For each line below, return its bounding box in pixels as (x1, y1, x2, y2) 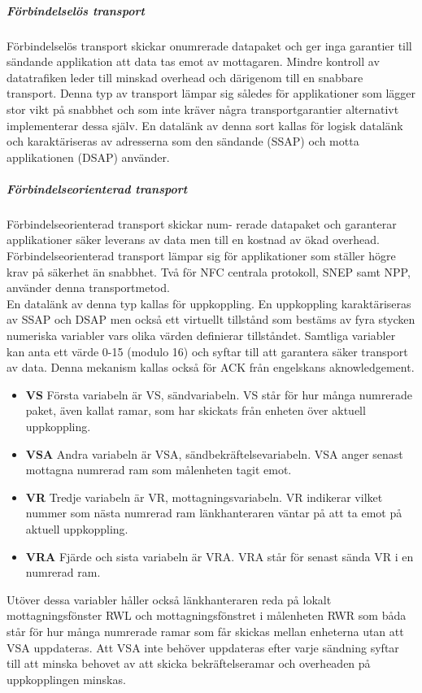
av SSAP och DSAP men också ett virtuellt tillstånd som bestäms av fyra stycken (7, 311, 415, 328)
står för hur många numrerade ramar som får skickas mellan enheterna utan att (7, 622, 404, 639)
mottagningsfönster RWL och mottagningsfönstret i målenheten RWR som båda (7, 607, 407, 624)
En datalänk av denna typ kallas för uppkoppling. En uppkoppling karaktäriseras (7, 294, 411, 312)
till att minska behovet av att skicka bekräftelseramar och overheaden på (7, 655, 371, 672)
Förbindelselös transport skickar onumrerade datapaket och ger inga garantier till (7, 37, 412, 54)
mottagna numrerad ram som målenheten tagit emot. (25, 461, 292, 478)
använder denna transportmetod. (7, 279, 170, 296)
